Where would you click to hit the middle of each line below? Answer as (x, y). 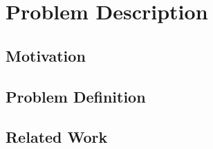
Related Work (57, 137)
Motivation (46, 55)
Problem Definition (76, 96)
